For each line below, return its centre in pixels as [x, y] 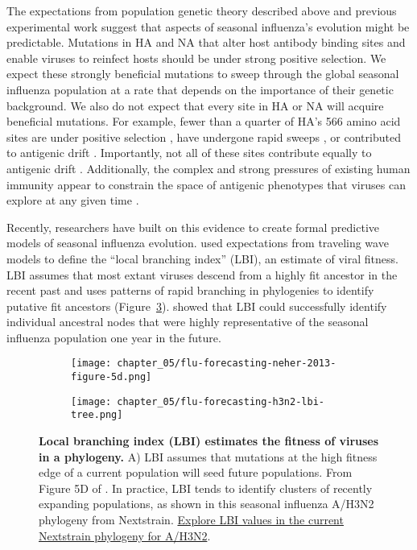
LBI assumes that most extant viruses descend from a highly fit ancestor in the [202, 274]
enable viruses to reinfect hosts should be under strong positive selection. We [196, 58]
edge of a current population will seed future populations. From [196, 472]
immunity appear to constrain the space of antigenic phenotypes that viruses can [206, 184]
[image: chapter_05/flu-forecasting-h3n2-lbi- [198, 401]
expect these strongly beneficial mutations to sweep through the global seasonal [203, 74]
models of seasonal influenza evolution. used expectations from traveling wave [198, 243]
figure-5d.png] [111, 377]
